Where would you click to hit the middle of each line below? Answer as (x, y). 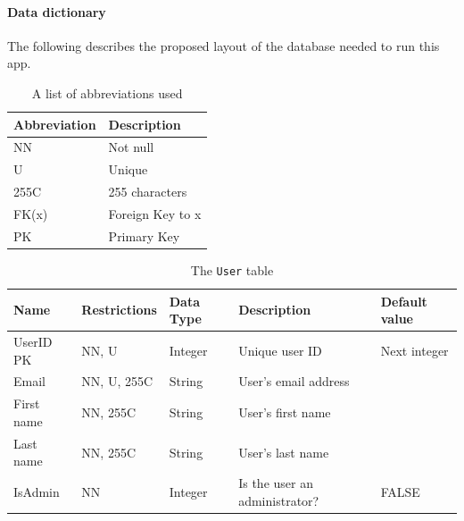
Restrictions (119, 310)
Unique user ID (280, 350)
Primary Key (144, 235)
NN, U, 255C (117, 381)
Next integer (414, 350)
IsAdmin (37, 491)
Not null (131, 147)
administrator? (279, 500)
